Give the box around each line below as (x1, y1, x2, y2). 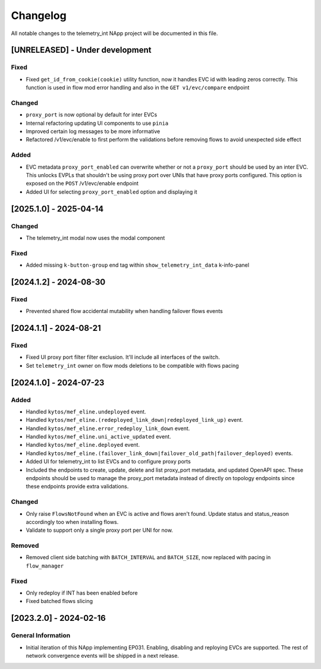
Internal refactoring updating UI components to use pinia (26, 119, 169, 127)
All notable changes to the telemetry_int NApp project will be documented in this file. (11, 30, 218, 37)
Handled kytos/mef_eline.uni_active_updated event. (26, 433, 172, 440)
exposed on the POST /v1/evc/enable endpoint (26, 180, 139, 187)
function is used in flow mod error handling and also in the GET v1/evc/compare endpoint (26, 84, 250, 91)
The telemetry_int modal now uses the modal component (26, 234, 165, 241)
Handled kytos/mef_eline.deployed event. (26, 441, 140, 449)
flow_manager (26, 562, 64, 569)
